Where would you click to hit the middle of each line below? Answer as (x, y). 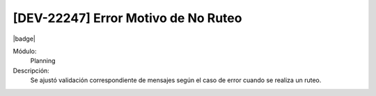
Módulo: (25, 51)
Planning (43, 61)
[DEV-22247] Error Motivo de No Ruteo (127, 18)
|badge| (24, 39)
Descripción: (31, 70)
